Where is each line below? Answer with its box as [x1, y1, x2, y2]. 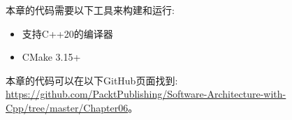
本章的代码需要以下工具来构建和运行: [6, 3, 175, 17]
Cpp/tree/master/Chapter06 [6, 100, 129, 114]
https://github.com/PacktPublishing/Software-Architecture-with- [6, 87, 286, 101]
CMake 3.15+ [22, 50, 81, 64]
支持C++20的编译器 [22, 26, 113, 40]
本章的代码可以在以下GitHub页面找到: [6, 73, 178, 87]
